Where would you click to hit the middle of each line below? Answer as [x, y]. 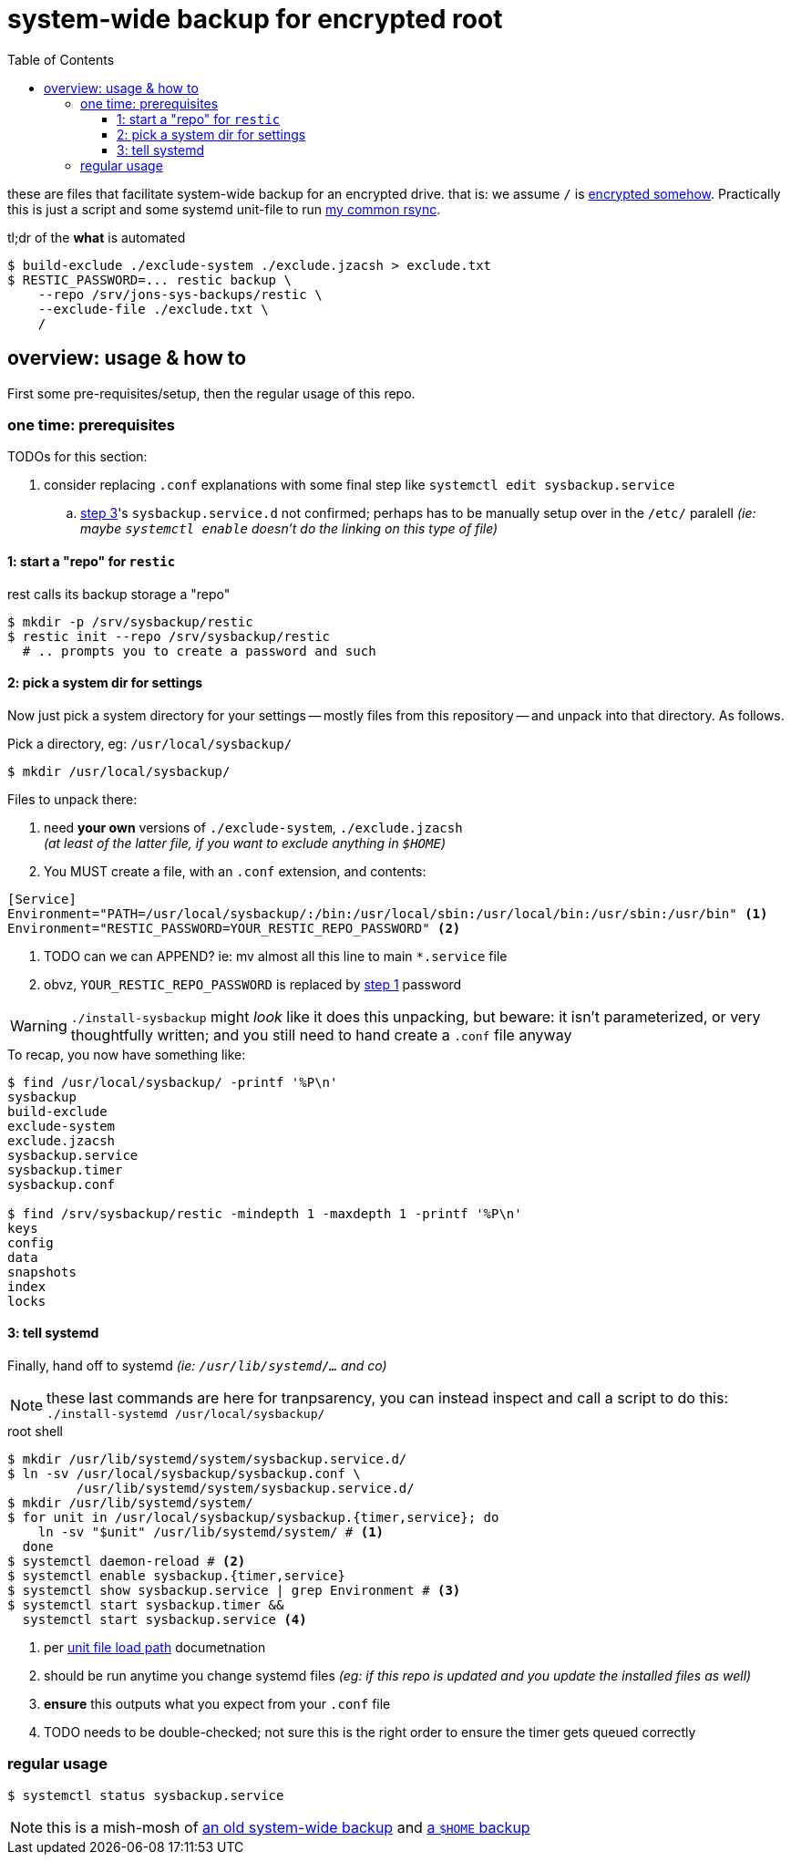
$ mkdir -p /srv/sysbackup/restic [130, 621]
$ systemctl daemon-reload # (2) [127, 1561]
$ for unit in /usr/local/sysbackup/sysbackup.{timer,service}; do [253, 1517]
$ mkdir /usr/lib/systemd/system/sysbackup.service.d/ [207, 1459]
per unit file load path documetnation [155, 1647]
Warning [39, 1025]
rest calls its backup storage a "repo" [119, 594]
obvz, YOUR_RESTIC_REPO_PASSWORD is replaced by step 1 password [253, 984]
